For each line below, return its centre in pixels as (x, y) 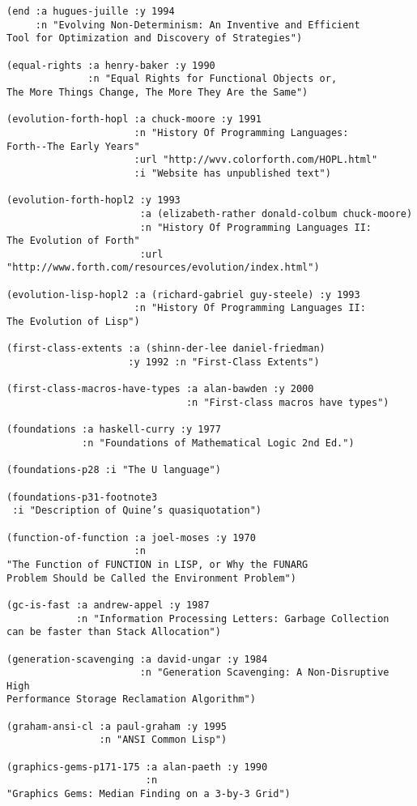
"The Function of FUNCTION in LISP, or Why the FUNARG (157, 564)
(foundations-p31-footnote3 (82, 497)
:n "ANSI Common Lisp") (163, 740)
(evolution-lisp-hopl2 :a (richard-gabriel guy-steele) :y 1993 (183, 294)
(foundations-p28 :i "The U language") (114, 470)
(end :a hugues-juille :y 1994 (91, 11)
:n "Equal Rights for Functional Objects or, (213, 79)
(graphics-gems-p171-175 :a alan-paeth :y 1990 (137, 767)
